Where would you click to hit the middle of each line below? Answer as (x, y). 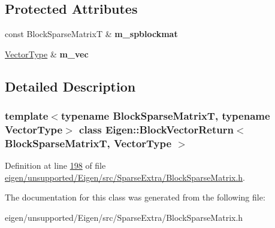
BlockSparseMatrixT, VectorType (88, 143)
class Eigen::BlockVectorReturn (156, 130)
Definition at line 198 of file (55, 165)
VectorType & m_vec (47, 54)
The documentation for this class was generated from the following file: (135, 197)
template (27, 116)
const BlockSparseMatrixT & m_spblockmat (91, 34)
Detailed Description (70, 86)
